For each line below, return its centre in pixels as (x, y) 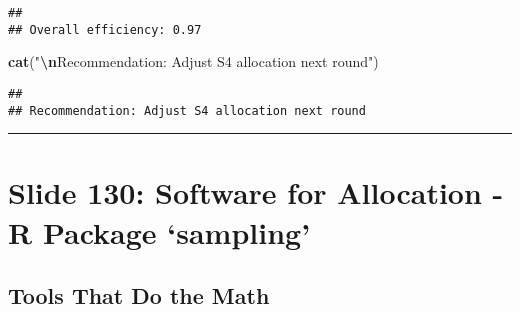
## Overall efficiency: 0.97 (105, 29)
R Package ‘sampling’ (159, 231)
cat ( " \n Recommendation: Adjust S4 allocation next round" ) (193, 61)
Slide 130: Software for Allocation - (256, 192)
